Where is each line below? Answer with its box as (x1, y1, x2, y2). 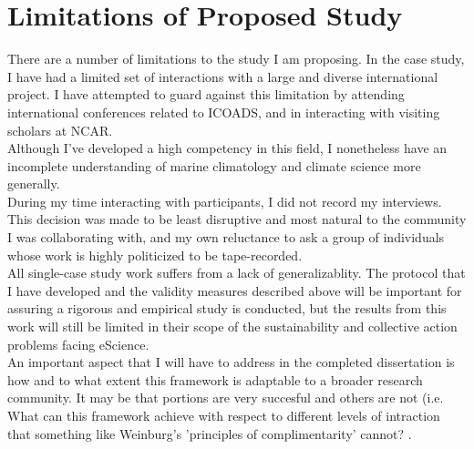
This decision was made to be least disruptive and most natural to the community (7, 209, 467, 229)
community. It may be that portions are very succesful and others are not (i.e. (7, 388, 444, 407)
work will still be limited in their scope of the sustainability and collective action (7, 317, 458, 336)
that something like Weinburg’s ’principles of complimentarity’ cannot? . (7, 423, 412, 443)
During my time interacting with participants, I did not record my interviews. (7, 191, 442, 210)
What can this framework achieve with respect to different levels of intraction (7, 406, 440, 424)
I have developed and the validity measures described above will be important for (7, 281, 462, 300)
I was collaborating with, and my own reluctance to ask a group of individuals (7, 228, 445, 247)
